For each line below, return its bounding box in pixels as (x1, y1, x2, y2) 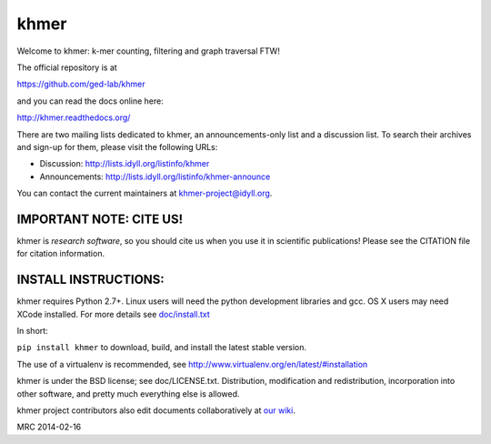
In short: (16, 326, 49, 337)
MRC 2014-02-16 (16, 421, 82, 432)
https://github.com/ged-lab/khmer (16, 78, 145, 90)
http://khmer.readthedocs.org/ (16, 112, 131, 123)
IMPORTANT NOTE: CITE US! (16, 211, 184, 227)
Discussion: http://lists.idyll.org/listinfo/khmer (39, 158, 210, 169)
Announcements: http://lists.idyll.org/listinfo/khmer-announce (39, 171, 271, 182)
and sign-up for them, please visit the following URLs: (16, 141, 218, 152)
